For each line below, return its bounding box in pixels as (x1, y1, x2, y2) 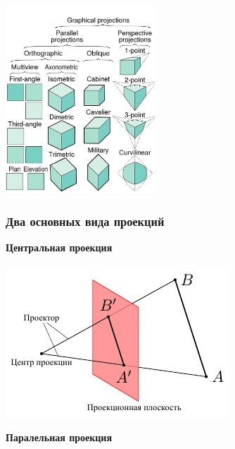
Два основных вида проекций (6, 212, 165, 230)
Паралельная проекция (6, 430, 112, 445)
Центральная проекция (6, 240, 113, 255)
